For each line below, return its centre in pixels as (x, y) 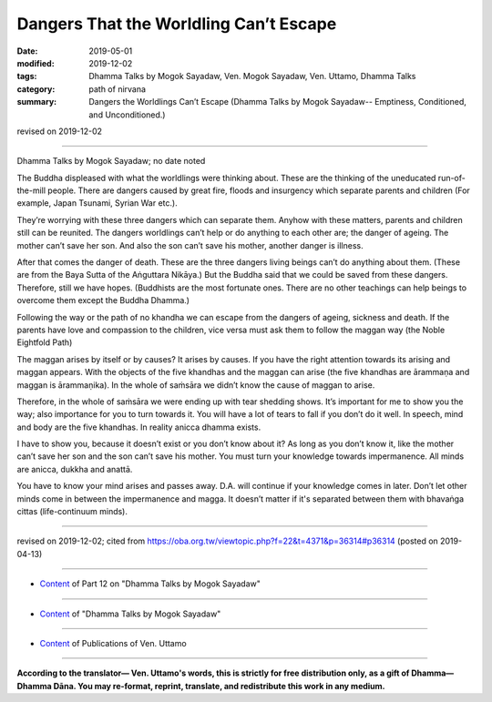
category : (36, 89)
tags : (27, 76)
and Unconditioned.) (127, 115)
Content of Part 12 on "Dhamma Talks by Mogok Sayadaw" (150, 584)
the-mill (31, 190)
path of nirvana (117, 89)
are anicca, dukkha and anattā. (75, 469)
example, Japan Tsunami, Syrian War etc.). (97, 203)
